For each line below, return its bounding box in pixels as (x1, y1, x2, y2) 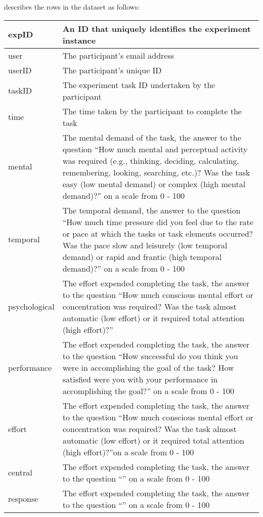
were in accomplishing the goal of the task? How (62, 361, 234, 373)
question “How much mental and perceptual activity (62, 143, 248, 155)
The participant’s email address (62, 49, 174, 61)
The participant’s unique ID (62, 64, 162, 76)
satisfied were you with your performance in (62, 373, 218, 385)
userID (8, 64, 32, 76)
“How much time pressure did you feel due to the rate (62, 216, 253, 228)
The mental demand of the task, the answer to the (62, 131, 241, 143)
